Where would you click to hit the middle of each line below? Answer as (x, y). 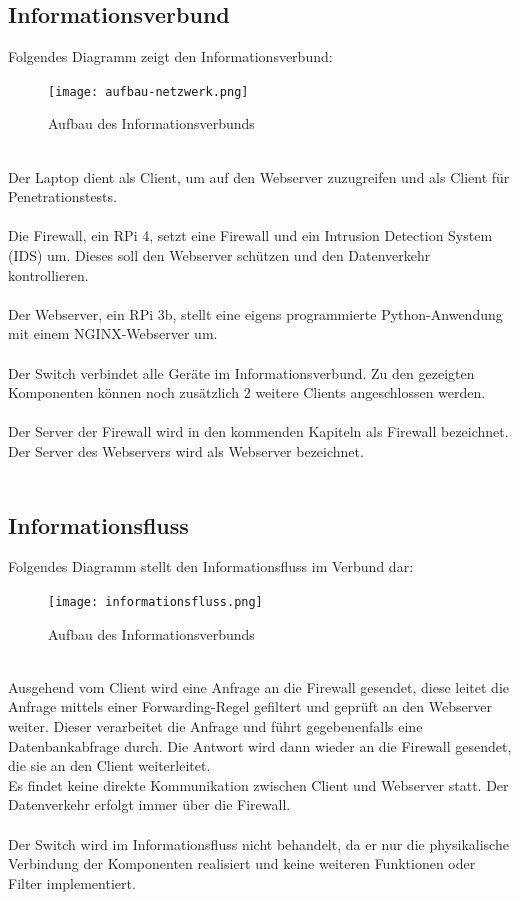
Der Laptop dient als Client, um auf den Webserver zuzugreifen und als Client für (259, 176)
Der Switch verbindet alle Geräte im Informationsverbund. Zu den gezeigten (241, 372)
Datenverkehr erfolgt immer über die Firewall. (149, 804)
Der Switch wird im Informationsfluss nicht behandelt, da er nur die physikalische (258, 843)
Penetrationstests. (62, 196)
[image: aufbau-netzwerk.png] (148, 91)
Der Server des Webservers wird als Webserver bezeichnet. (186, 450)
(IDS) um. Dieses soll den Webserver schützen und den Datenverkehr (219, 255)
